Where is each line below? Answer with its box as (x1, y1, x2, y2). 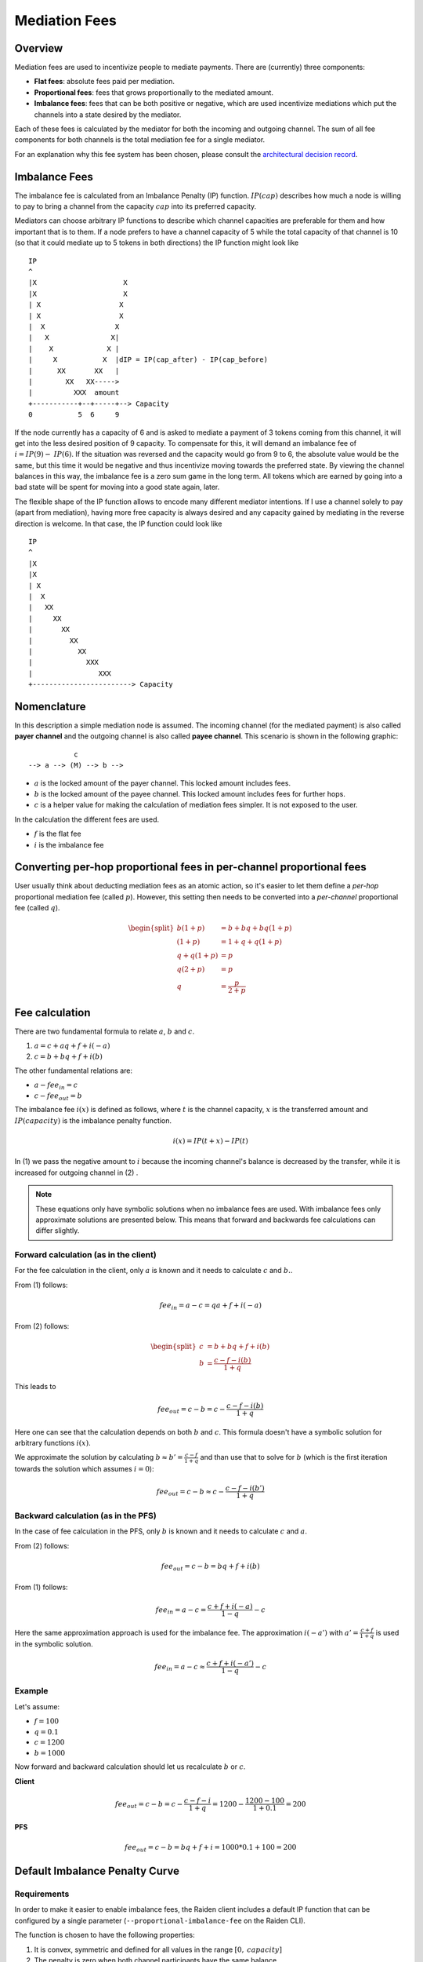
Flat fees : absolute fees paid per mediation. (34, 77, 175, 86)
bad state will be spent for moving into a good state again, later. (14, 483, 220, 492)
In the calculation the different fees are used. (14, 815, 160, 824)
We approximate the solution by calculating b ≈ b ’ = (14, 1453, 183, 1462)
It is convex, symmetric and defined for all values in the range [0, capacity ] (34, 1945, 282, 1954)
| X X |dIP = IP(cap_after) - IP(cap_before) (28, 356, 268, 364)
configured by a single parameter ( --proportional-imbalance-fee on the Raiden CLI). (14, 1916, 305, 1925)
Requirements (14, 1888, 70, 1899)
